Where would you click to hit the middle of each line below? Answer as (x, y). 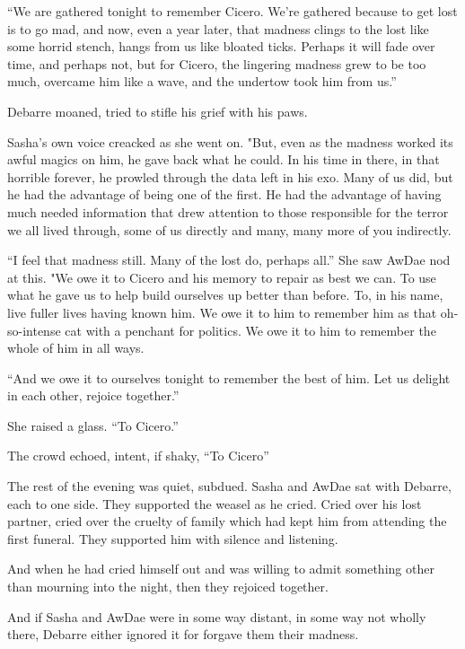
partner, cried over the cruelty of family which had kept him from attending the (227, 521)
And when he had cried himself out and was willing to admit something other (221, 569)
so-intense (34, 330)
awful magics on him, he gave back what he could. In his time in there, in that (224, 159)
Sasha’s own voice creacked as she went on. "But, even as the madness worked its (230, 141)
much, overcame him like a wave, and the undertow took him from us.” (202, 81)
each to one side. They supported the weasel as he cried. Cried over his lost (215, 503)
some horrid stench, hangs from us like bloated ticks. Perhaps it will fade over (221, 46)
